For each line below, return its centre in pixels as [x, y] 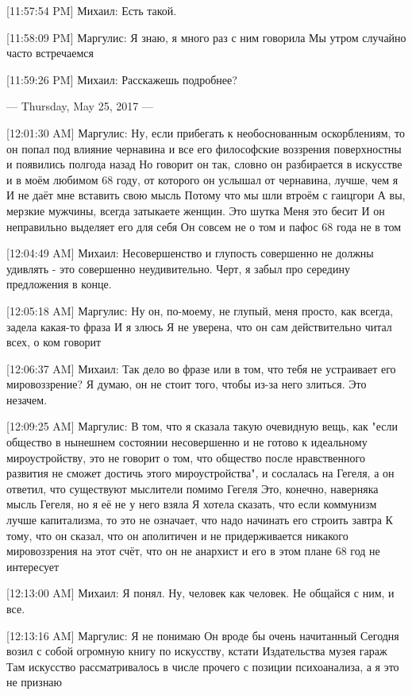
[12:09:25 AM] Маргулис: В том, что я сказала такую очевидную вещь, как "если [202, 426]
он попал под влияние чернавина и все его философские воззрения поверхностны [204, 148]
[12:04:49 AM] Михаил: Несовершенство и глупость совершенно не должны [190, 253]
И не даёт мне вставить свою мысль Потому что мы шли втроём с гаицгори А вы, [206, 195]
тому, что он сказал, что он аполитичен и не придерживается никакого [177, 535]
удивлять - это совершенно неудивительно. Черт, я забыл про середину [178, 268]
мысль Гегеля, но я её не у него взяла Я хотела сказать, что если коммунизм [192, 504]
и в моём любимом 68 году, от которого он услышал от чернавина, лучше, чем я [202, 179]
